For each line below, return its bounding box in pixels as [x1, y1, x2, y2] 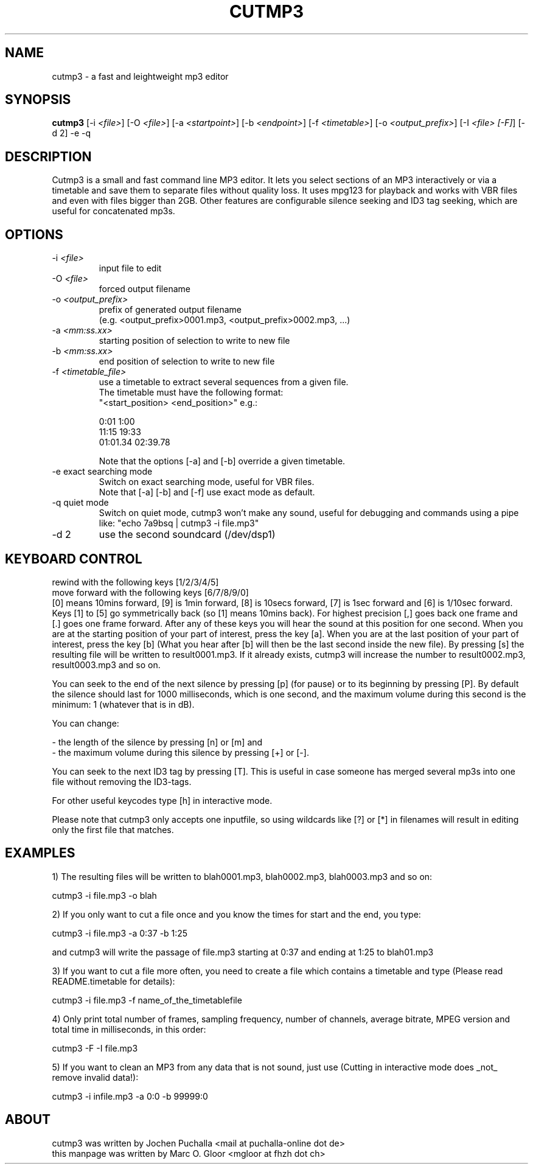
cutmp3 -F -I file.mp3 [52, 1042, 138, 1053]
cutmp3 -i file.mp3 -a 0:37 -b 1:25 [52, 927, 188, 938]
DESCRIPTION [5, 148, 92, 164]
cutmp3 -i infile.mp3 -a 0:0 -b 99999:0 [52, 1090, 208, 1101]
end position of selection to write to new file [99, 356, 275, 367]
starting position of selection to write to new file [99, 335, 290, 346]
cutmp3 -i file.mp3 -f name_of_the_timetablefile [52, 994, 242, 1005]
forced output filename [99, 284, 190, 295]
